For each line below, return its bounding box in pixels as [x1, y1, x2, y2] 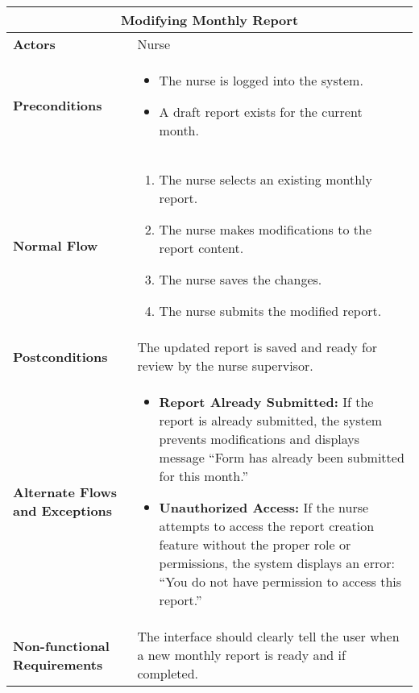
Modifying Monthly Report [120, 10, 299, 29]
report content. [159, 239, 244, 257]
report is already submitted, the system [159, 411, 383, 429]
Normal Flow [13, 235, 98, 255]
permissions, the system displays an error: [159, 554, 395, 572]
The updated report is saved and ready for [137, 338, 378, 356]
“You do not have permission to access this [159, 572, 402, 591]
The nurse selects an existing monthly [159, 170, 372, 189]
